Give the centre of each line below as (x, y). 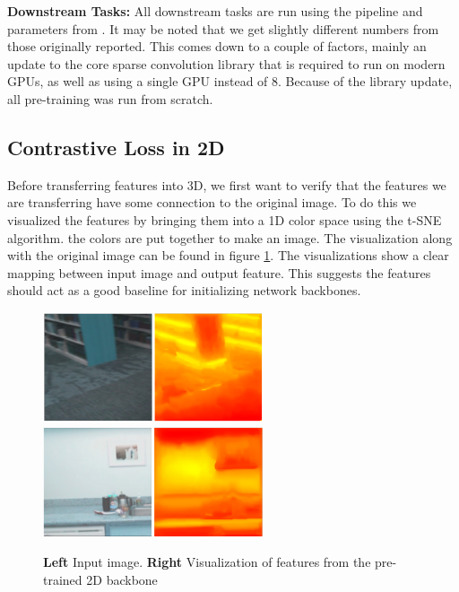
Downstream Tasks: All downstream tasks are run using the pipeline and (215, 11)
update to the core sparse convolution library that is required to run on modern (226, 63)
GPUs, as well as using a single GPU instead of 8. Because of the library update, (230, 81)
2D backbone (122, 579)
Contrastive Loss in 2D (116, 147)
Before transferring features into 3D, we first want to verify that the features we (227, 184)
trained (63, 579)
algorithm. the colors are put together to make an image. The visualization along (230, 237)
